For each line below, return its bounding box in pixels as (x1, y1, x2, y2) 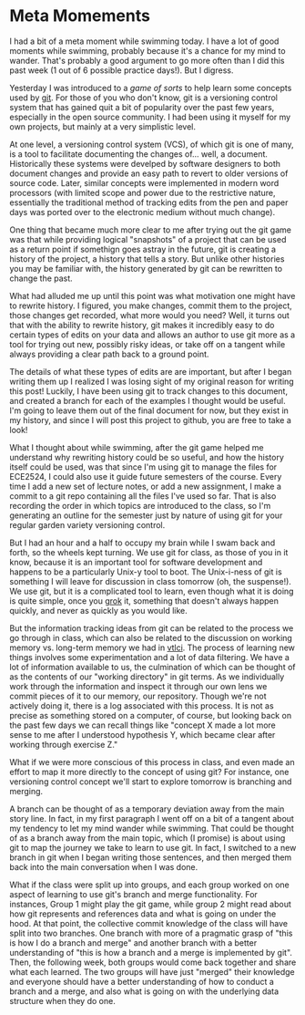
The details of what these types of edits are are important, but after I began (9, 366, 292, 377)
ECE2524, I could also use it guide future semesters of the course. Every (9, 471, 282, 482)
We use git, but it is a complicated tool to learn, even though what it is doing (9, 585, 294, 596)
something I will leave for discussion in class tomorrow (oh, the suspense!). (9, 575, 291, 586)
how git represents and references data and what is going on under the (9, 908, 277, 919)
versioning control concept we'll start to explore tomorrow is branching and (9, 776, 292, 787)
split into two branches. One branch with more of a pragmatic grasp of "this (9, 927, 293, 938)
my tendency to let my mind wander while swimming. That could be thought (9, 823, 294, 834)
